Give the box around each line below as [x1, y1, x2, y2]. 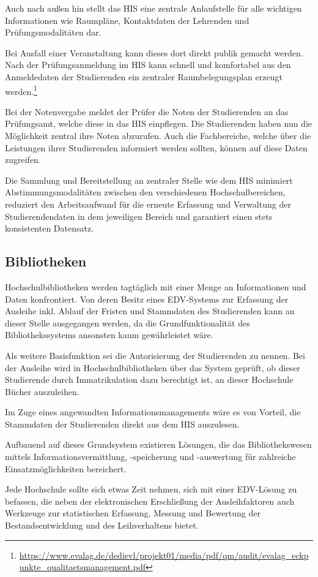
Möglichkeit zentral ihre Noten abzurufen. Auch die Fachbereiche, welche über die [5, 129, 311, 141]
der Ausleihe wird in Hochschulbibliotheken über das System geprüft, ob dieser [5, 361, 300, 374]
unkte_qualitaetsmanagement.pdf [19, 560, 146, 573]
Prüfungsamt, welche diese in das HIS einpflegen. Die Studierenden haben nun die [5, 117, 312, 130]
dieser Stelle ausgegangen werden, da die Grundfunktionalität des [5, 316, 250, 329]
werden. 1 [5, 83, 37, 97]
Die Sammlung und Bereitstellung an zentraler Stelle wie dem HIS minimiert [5, 173, 293, 186]
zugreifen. [5, 153, 41, 166]
